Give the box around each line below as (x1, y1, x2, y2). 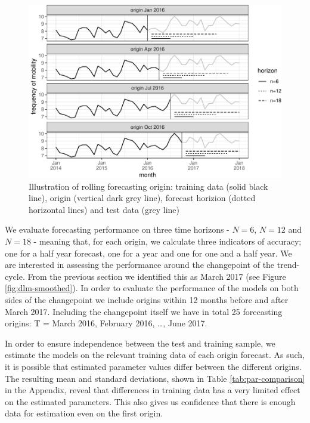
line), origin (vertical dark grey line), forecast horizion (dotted (29, 192, 256, 204)
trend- (277, 258, 300, 271)
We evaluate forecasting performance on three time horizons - (5, 223, 230, 236)
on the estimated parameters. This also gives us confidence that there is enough (5, 395, 296, 407)
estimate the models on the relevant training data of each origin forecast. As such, (5, 348, 305, 361)
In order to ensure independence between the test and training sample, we (5, 336, 275, 349)
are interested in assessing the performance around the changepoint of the (5, 258, 275, 271)
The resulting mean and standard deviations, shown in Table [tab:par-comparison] (5, 372, 305, 384)
